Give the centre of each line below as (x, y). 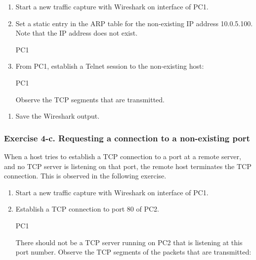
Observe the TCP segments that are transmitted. (90, 99)
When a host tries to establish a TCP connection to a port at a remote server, (123, 156)
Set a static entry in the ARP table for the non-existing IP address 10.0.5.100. (134, 23)
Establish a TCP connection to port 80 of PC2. (87, 209)
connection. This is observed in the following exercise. (85, 176)
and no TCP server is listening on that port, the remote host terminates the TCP (128, 166)
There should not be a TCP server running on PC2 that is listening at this (129, 242)
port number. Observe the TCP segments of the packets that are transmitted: (133, 252)
